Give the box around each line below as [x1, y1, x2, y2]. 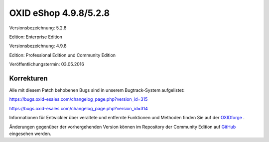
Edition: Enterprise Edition [9, 34, 62, 40]
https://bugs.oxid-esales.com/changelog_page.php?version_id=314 [9, 105, 148, 111]
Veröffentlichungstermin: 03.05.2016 [9, 61, 84, 67]
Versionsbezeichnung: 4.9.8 [9, 43, 67, 49]
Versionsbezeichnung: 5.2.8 [9, 25, 67, 31]
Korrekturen [9, 74, 48, 82]
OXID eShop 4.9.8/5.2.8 [9, 7, 110, 18]
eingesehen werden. [9, 131, 52, 137]
